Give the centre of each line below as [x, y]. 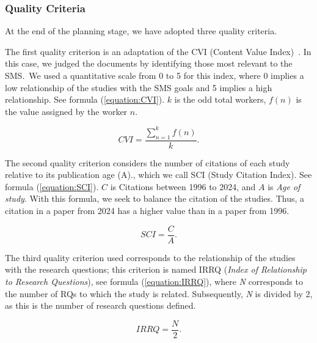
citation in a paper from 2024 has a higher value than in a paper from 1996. [147, 211]
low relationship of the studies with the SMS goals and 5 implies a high [139, 87]
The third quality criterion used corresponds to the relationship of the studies [150, 257]
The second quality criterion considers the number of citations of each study [148, 162]
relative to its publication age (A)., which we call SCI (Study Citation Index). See [158, 175]
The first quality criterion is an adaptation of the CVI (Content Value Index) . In [158, 51]
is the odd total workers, [220, 99]
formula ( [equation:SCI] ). [52, 186]
